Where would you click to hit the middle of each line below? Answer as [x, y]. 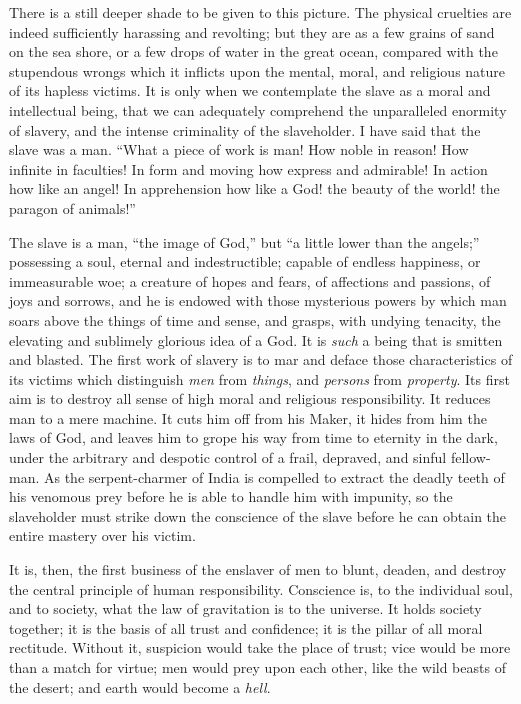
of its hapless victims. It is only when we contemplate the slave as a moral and [250, 90]
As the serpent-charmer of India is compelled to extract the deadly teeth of [274, 476]
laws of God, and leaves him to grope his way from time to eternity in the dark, [253, 437]
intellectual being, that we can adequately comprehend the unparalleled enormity [258, 109]
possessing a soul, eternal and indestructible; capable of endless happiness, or [245, 261]
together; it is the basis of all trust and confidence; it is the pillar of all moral [246, 627]
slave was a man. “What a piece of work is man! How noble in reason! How [239, 149]
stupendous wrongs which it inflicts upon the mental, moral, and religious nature [257, 70]
